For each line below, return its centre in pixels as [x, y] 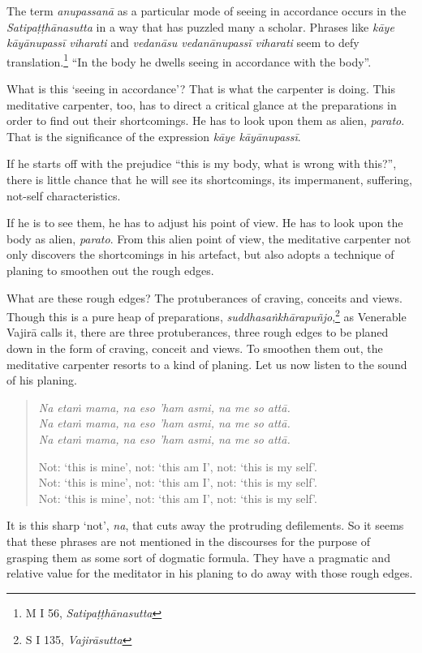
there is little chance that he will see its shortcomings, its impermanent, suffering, [209, 179]
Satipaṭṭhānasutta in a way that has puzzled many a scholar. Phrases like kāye [200, 26]
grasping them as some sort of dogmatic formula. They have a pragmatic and [198, 557]
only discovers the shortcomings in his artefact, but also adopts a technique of [200, 254]
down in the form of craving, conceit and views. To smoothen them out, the [195, 348]
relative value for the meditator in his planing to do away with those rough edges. [210, 573]
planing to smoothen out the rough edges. [110, 270]
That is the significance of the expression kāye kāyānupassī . [154, 136]
